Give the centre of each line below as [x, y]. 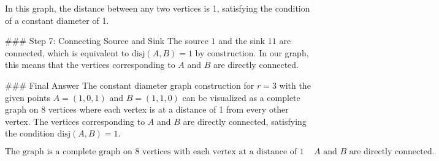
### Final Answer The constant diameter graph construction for [130, 85]
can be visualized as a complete [241, 97]
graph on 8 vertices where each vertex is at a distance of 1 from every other [147, 109]
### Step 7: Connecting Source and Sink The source [107, 41]
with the [295, 85]
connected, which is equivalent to [67, 52]
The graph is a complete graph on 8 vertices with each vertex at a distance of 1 [155, 152]
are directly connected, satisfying [245, 121]
